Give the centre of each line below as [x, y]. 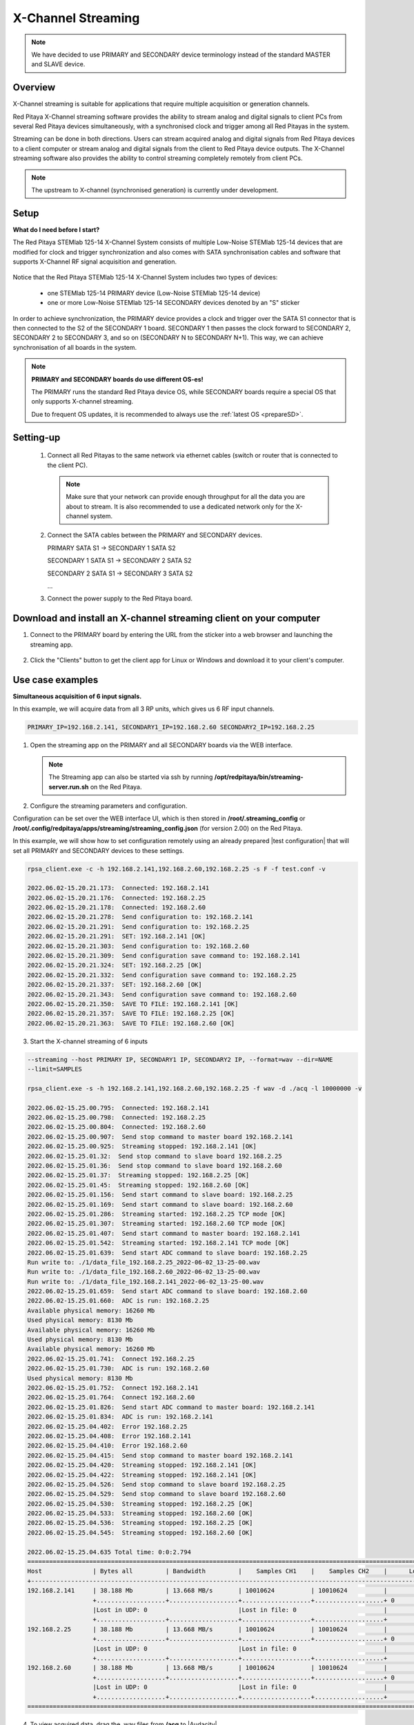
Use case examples [56, 680]
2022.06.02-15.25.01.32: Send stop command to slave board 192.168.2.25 [155, 1156]
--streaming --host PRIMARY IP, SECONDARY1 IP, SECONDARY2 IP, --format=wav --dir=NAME [180, 1059]
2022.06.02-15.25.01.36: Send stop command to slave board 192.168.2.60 [155, 1166]
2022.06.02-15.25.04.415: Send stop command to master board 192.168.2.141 [160, 1455]
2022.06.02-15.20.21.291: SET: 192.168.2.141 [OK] [117, 936]
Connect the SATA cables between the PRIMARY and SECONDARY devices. [155, 535]
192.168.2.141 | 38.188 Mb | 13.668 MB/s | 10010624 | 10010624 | [207, 1591]
